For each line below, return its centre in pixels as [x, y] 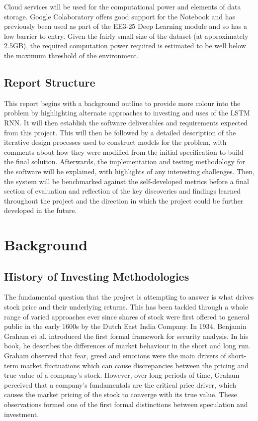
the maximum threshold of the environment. [71, 55]
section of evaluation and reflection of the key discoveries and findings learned [123, 191]
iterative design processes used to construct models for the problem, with [115, 142]
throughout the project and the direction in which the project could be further [124, 200]
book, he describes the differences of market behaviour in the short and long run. [128, 346]
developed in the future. [41, 210]
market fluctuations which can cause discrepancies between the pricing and [134, 365]
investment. [22, 414]
